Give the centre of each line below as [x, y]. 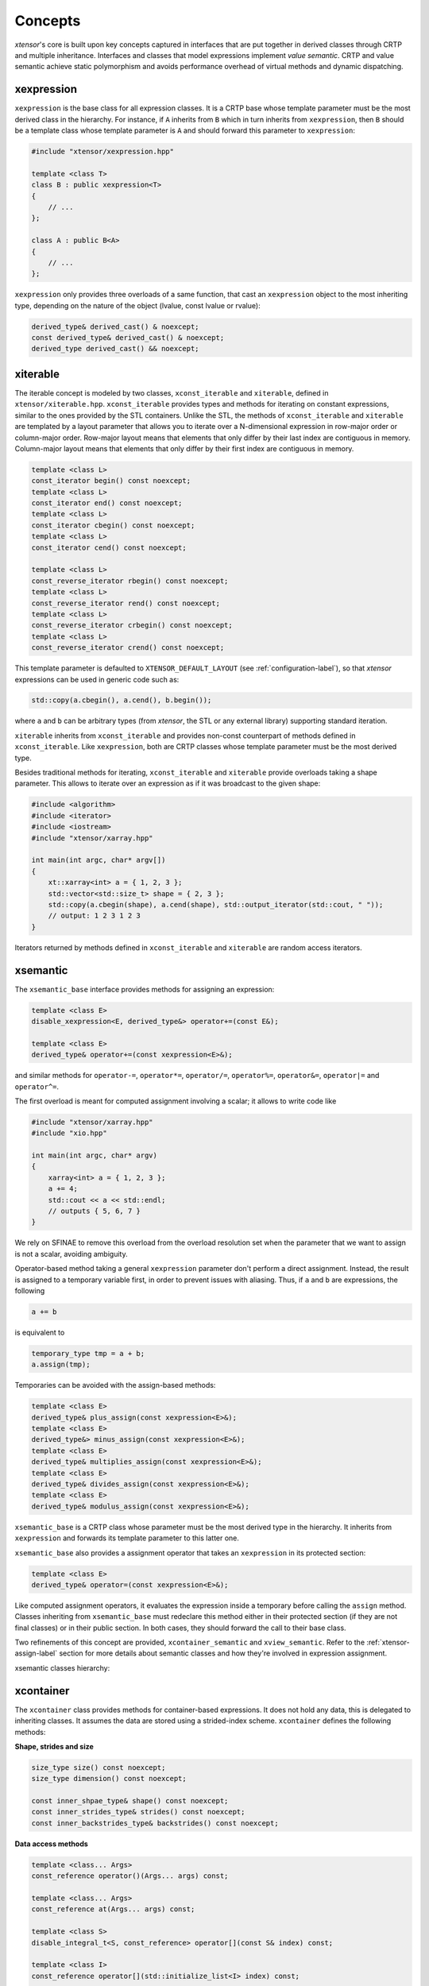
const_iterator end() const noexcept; [107, 503]
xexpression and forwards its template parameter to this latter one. [127, 1538]
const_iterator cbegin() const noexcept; [113, 525]
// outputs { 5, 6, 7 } [94, 1211]
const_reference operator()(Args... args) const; [130, 1876]
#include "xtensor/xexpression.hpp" [103, 151]
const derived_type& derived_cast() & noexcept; [128, 338]
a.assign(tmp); [61, 1365]
